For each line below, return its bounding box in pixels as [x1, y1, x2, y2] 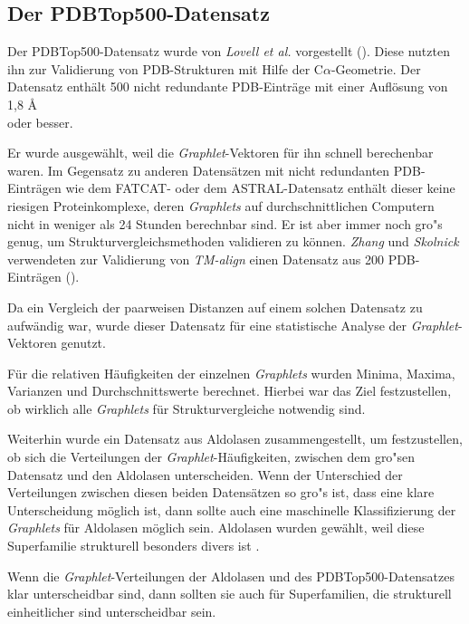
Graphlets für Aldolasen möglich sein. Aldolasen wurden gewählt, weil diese [7, 518, 425, 537]
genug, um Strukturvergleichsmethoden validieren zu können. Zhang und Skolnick [7, 232, 459, 251]
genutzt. [61, 333, 106, 352]
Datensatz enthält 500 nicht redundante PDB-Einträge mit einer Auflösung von [7, 77, 448, 96]
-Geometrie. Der [330, 59, 421, 78]
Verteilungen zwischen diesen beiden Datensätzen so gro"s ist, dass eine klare [7, 483, 435, 502]
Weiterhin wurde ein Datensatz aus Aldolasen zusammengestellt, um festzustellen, [7, 429, 463, 448]
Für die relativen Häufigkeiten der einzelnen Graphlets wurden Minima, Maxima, [7, 363, 455, 382]
